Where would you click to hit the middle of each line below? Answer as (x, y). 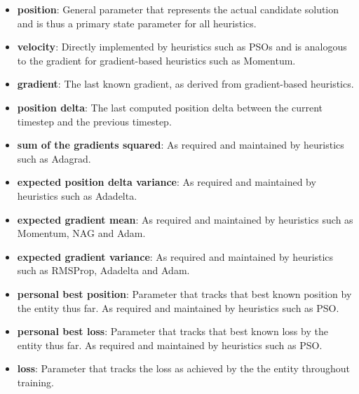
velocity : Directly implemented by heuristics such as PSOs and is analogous (182, 47)
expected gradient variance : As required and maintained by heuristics (175, 256)
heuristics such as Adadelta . (77, 195)
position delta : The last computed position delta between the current (170, 107)
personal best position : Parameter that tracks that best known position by (184, 293)
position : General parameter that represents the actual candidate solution (178, 9)
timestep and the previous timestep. (94, 121)
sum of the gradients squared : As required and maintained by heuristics (181, 145)
